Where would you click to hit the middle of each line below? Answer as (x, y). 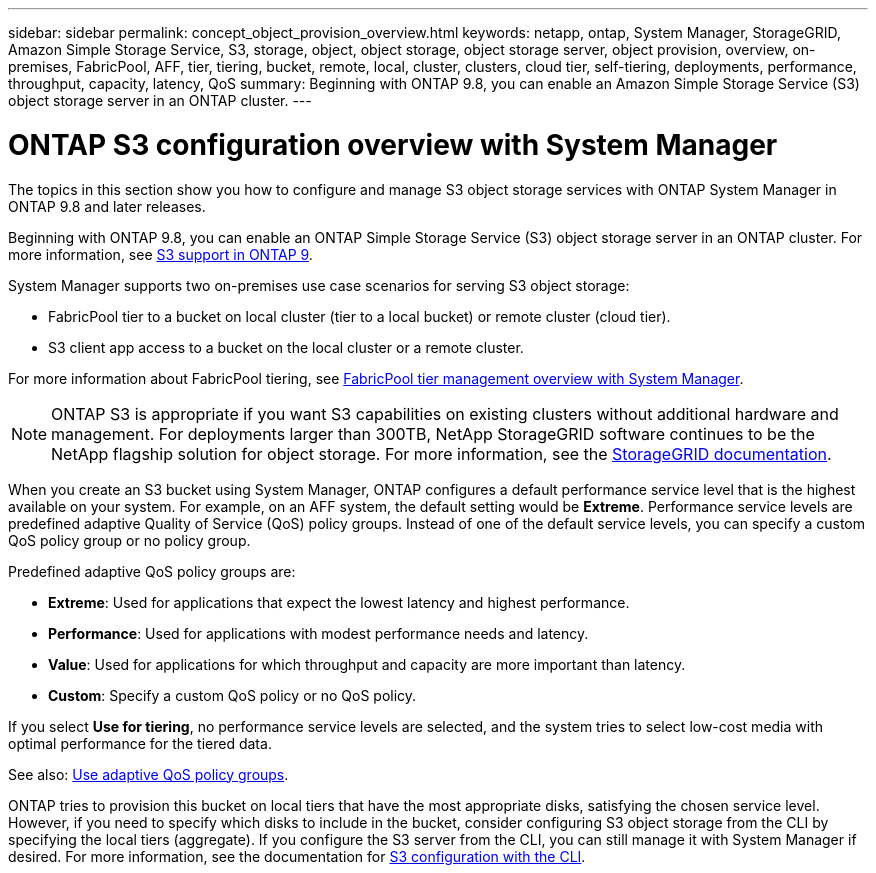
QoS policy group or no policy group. (129, 540)
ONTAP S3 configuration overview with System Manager (393, 144)
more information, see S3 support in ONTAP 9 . (160, 254)
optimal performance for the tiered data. (140, 743)
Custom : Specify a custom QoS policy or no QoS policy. (232, 695)
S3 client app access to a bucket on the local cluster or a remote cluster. (286, 347)
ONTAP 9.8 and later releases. (107, 206)
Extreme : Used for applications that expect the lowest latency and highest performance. (339, 602)
